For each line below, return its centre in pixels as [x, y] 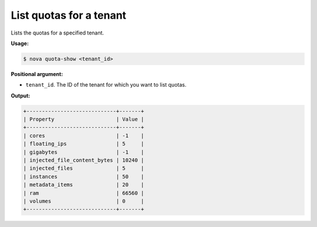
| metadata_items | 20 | [84, 185]
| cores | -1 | [84, 135]
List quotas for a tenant [68, 15]
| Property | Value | [84, 119]
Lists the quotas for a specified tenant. [58, 33]
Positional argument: [37, 74]
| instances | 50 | [84, 176]
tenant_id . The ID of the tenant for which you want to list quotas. [106, 85]
